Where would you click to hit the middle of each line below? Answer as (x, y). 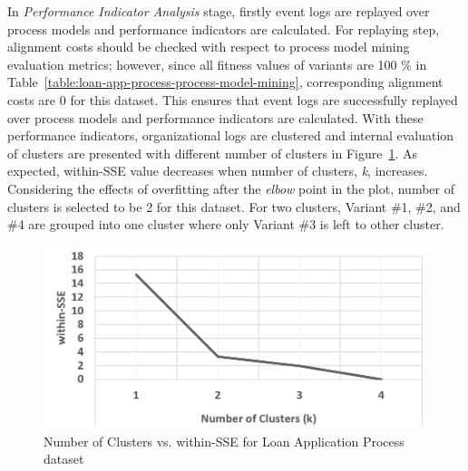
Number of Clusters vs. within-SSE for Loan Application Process (224, 441)
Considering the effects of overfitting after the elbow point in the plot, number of (231, 188)
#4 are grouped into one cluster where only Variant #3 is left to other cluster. (226, 224)
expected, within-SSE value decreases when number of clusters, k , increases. (218, 171)
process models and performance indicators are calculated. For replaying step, (224, 29)
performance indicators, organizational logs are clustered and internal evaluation (231, 135)
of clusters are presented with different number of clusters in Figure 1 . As (213, 153)
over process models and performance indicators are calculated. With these (215, 117)
